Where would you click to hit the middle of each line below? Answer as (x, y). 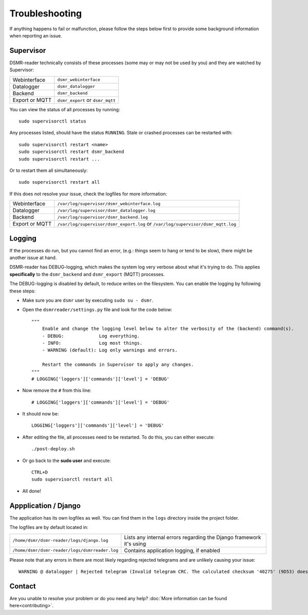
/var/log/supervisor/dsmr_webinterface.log (109, 203)
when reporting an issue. (36, 35)
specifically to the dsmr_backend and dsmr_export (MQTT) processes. (87, 274)
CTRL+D (40, 472)
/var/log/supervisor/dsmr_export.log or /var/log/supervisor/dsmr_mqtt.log (147, 224)
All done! (32, 491)
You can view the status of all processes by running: (65, 109)
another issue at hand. (33, 258)
